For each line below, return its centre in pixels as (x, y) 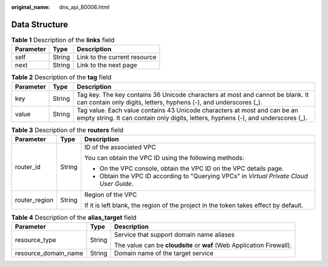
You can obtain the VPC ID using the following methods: (164, 158)
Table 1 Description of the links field (63, 40)
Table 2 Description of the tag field (61, 77)
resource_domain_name (49, 254)
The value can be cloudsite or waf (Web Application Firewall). (203, 245)
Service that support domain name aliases (174, 235)
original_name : (31, 7)
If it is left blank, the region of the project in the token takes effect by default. (194, 206)
